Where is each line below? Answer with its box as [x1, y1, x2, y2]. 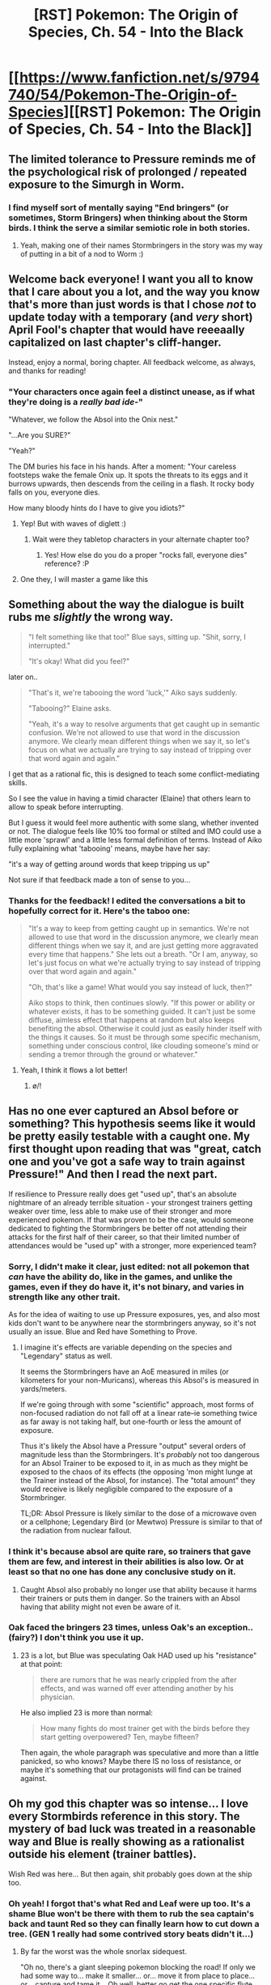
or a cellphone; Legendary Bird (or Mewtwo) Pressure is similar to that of [19, 1517, 263, 1527]
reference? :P [44, 559, 90, 568]
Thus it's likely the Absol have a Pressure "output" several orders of [19, 1441, 247, 1451]
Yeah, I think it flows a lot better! [19, 1065, 128, 1075]
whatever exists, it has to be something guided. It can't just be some [28, 1006, 256, 1017]
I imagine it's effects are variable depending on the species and [19, 1342, 232, 1353]
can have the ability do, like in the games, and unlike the [8, 1271, 233, 1282]
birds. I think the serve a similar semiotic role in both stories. [8, 222, 251, 233]
